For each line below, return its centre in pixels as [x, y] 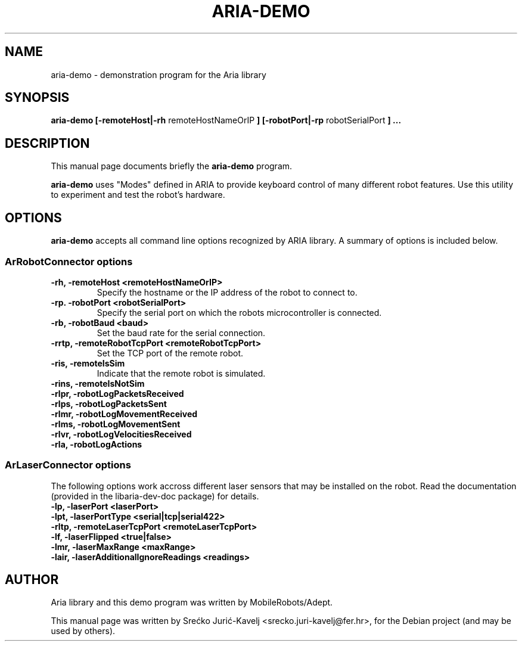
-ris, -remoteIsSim [88, 363]
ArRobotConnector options [69, 261]
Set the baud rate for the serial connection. [181, 333]
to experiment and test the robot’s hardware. [138, 195]
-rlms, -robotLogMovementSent [116, 424]
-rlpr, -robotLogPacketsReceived [117, 393]
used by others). [83, 631]
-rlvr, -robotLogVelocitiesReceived [121, 434]
